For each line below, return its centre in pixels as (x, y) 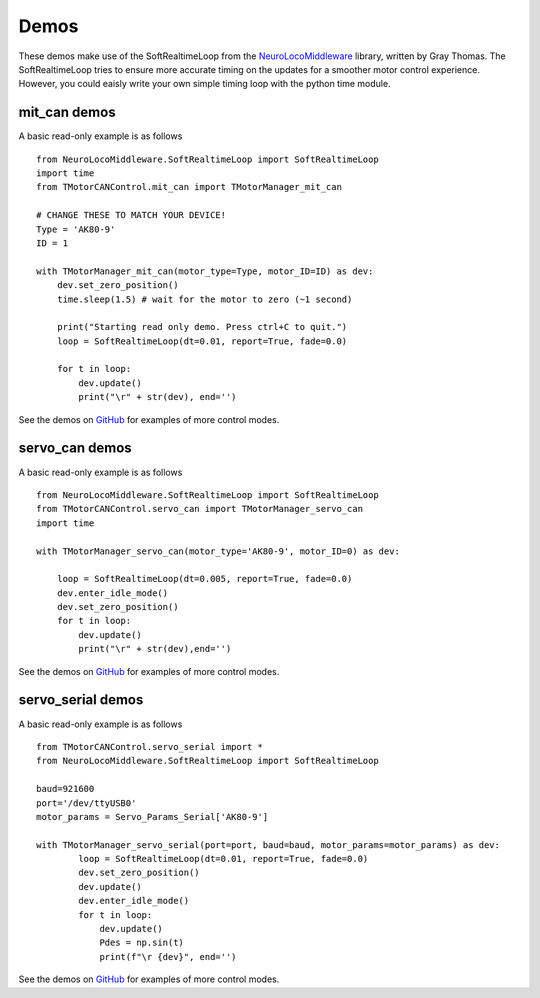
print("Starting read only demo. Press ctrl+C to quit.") (202, 327)
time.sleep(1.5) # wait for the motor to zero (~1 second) (204, 299)
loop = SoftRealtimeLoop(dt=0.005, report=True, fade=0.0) (204, 579)
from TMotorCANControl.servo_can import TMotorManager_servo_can (200, 509)
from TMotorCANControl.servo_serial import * (150, 746)
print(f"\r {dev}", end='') (168, 956)
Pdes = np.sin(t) (142, 943)
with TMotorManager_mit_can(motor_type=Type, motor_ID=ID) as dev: (205, 271)
